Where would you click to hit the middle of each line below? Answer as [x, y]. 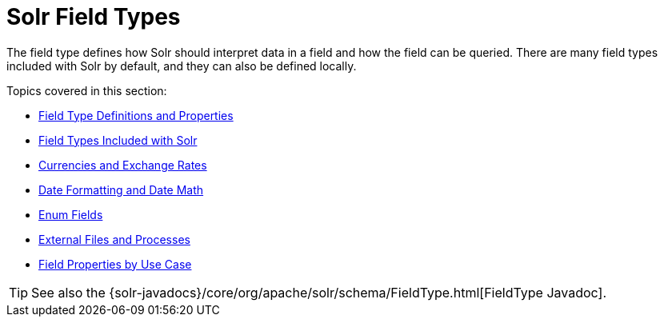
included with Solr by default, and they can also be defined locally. [182, 66]
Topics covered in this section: [87, 90]
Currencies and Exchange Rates [123, 165]
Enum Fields [71, 214]
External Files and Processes [114, 239]
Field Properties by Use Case [115, 264]
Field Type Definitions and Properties [136, 115]
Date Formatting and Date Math [121, 189]
